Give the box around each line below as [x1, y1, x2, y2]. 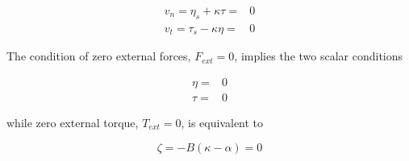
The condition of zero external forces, [6, 47, 191, 64]
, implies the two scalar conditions [234, 47, 403, 64]
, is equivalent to [181, 114, 264, 130]
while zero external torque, [6, 114, 139, 130]
